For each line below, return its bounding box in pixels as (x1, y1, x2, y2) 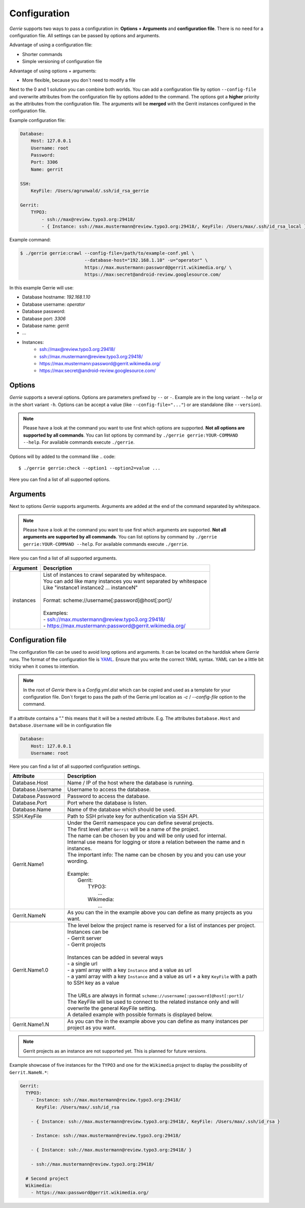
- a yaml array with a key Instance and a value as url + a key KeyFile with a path (67, 973, 257, 980)
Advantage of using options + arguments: (9, 68, 97, 74)
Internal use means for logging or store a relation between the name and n (67, 839, 245, 846)
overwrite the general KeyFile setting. (67, 1005, 157, 1012)
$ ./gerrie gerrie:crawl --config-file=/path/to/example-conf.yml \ (20, 250, 195, 256)
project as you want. (67, 1024, 116, 1031)
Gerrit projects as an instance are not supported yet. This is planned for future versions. (23, 1048, 207, 1054)
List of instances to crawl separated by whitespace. (43, 571, 167, 578)
